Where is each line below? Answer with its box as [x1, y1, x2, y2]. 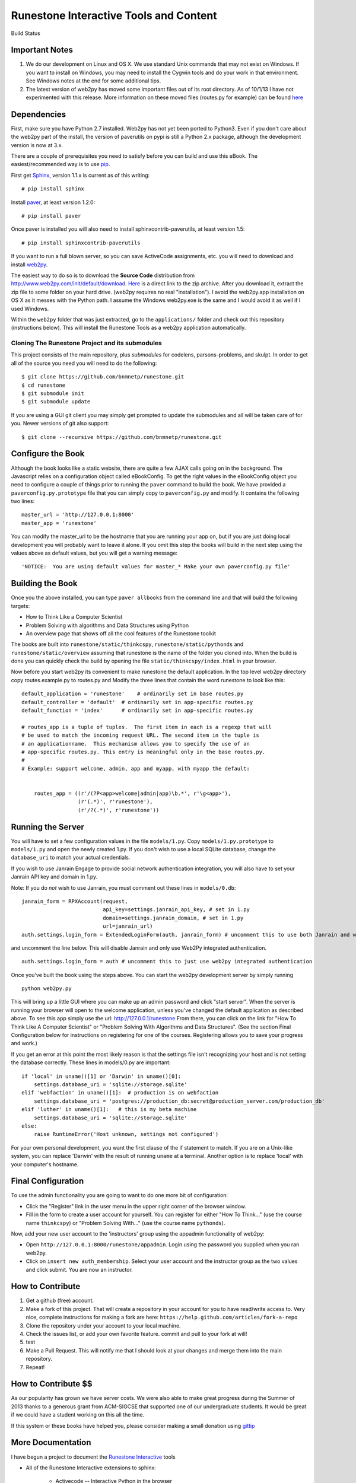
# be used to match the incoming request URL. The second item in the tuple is [21, 732, 259, 739]
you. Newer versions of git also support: [11, 420, 109, 427]
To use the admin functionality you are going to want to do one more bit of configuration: [11, 1192, 228, 1199]
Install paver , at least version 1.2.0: [11, 199, 96, 206]
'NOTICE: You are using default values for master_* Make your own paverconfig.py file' [21, 564, 291, 570]
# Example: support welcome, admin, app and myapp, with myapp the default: [21, 765, 250, 772]
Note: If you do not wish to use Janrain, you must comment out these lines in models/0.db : [11, 884, 236, 891]
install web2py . [11, 261, 48, 268]
